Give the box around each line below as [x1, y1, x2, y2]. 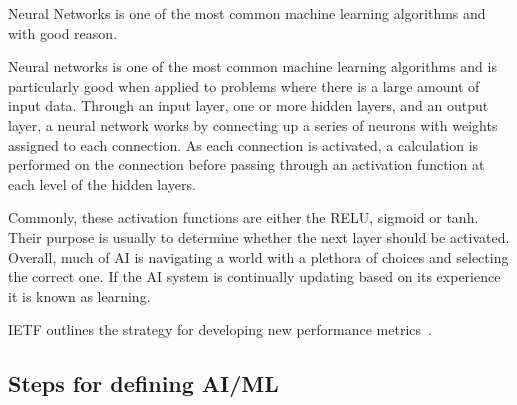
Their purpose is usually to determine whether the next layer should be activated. [8, 226, 510, 247]
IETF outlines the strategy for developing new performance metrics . [8, 319, 432, 340]
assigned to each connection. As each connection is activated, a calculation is [8, 134, 479, 155]
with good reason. [8, 22, 118, 43]
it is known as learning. [8, 285, 151, 306]
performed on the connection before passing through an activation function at [8, 154, 485, 175]
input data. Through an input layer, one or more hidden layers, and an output [8, 95, 489, 116]
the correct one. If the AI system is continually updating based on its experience [8, 266, 501, 287]
